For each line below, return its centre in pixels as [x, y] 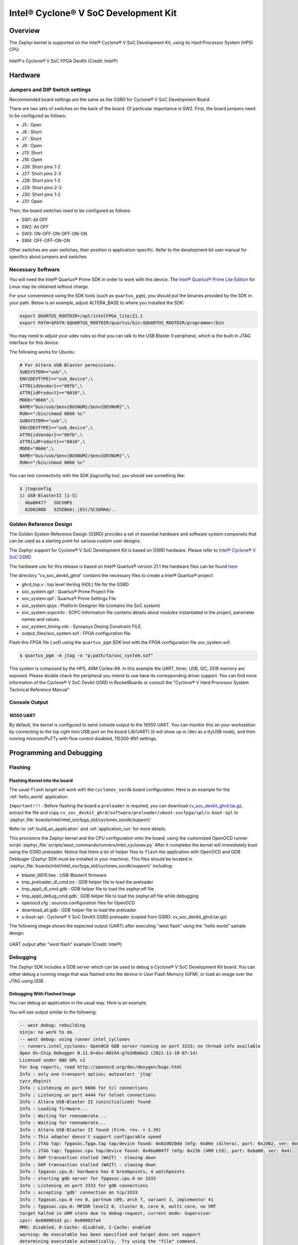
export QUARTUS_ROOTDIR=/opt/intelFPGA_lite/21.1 [81, 316]
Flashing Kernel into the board [41, 780]
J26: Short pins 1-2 [41, 166]
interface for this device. [34, 343]
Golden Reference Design [41, 524]
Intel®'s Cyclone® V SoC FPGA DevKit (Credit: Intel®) [64, 61]
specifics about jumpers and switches [48, 257]
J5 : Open [32, 125]
